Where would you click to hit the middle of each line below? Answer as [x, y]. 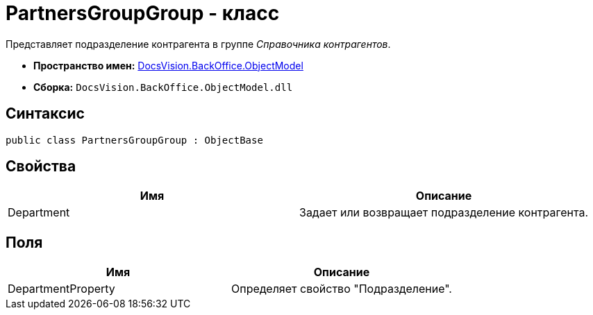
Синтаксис [45, 114]
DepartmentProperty [61, 289]
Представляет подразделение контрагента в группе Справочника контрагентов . [198, 44]
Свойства [41, 167]
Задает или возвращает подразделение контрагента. [444, 213]
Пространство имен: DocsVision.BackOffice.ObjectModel [168, 65]
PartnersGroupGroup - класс [143, 13]
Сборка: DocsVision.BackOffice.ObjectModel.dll [163, 87]
